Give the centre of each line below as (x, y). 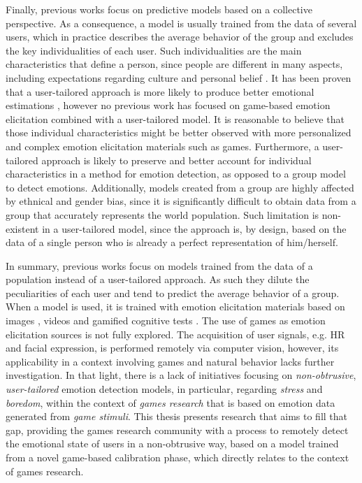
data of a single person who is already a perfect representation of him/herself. (172, 242)
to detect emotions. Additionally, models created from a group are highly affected (180, 187)
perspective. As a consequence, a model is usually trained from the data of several (181, 23)
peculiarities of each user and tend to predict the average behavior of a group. (173, 293)
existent (22, 228)
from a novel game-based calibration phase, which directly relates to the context (178, 457)
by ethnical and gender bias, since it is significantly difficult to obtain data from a (181, 201)
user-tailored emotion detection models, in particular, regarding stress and (164, 389)
